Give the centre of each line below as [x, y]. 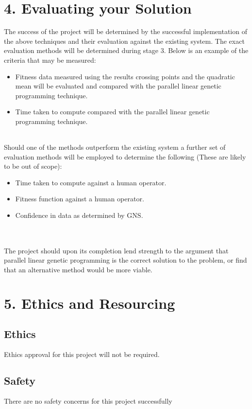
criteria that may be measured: [50, 60]
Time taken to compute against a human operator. [91, 182]
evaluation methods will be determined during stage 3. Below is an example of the [126, 50]
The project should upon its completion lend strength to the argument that [116, 250]
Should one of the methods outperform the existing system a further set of [115, 147]
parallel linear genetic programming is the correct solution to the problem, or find [126, 260]
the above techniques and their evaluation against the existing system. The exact [124, 41]
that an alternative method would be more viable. [78, 269]
